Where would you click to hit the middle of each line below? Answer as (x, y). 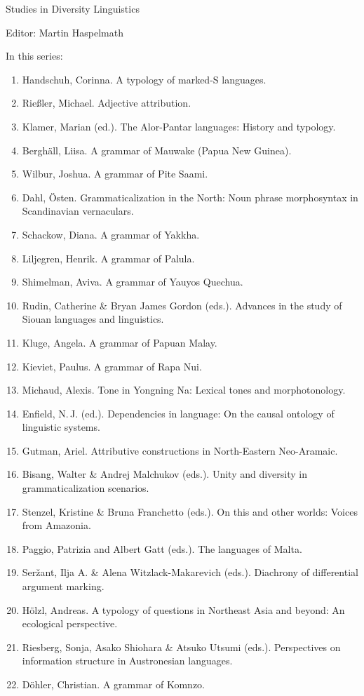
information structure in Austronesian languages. (127, 661)
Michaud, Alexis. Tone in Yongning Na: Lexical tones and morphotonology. (184, 390)
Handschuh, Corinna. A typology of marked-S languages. (144, 79)
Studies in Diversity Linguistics (73, 8)
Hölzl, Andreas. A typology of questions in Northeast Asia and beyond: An (183, 609)
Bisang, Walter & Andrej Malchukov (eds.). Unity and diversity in (164, 474)
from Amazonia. (56, 525)
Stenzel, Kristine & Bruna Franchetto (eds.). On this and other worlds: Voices (190, 511)
